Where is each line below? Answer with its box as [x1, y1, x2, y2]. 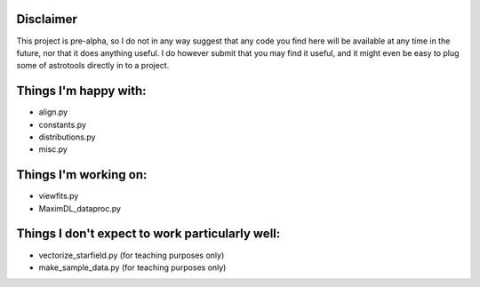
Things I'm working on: [16, 167, 148, 182]
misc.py [38, 144, 68, 155]
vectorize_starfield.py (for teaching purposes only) [38, 250, 225, 260]
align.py [38, 107, 68, 117]
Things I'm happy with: [16, 84, 147, 99]
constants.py [38, 119, 86, 130]
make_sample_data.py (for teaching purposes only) [38, 262, 227, 273]
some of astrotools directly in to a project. [16, 60, 170, 71]
